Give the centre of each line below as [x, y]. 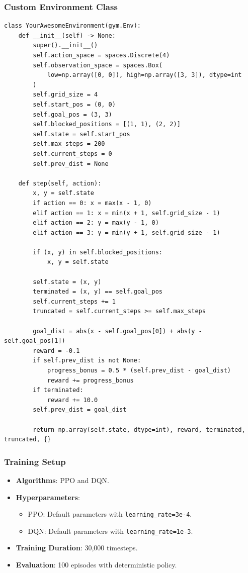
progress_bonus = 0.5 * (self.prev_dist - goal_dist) [139, 370]
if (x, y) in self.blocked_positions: [98, 252]
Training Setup [35, 461]
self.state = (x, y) [67, 282]
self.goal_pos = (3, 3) [72, 114]
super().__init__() [65, 45]
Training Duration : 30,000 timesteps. [77, 548]
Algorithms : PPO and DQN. [62, 480]
